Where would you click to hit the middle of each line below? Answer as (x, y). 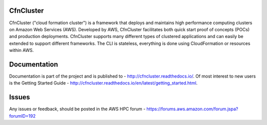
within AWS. (22, 50)
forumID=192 (22, 116)
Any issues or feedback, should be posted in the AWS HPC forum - (77, 109)
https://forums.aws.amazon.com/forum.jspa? (192, 109)
